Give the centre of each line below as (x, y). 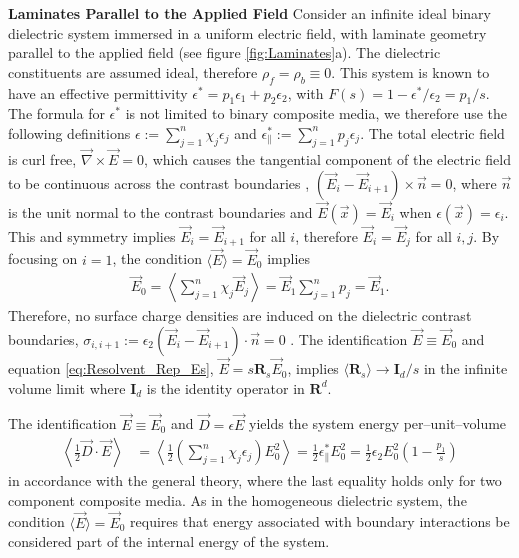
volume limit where (67, 387)
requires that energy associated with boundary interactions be (320, 521)
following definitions (69, 132)
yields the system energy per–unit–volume (378, 423)
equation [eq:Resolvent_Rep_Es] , (111, 368)
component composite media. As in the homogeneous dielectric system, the (237, 499)
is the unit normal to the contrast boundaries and (160, 211)
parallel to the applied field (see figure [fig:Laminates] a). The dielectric (224, 52)
